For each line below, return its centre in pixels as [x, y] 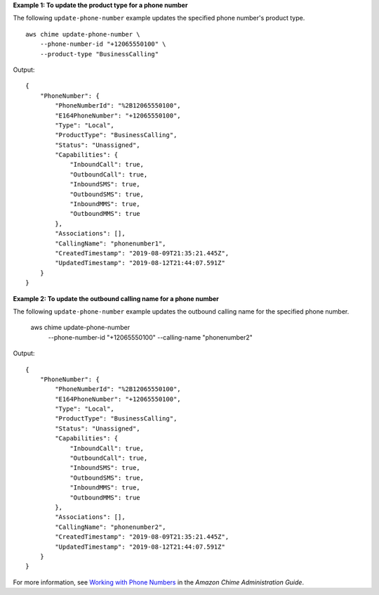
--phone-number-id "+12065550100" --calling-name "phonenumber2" [150, 337]
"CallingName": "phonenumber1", [111, 243]
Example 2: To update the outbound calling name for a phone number [116, 298]
